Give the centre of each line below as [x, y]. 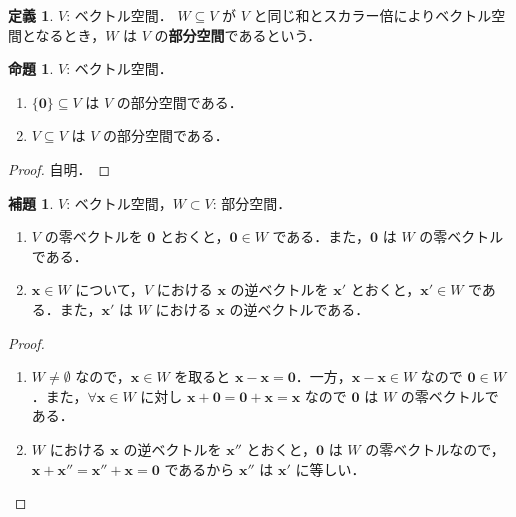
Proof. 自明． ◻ [59, 168]
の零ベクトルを [93, 236]
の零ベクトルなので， [435, 448]
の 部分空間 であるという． [238, 34]
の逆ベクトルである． [299, 308]
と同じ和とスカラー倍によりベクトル [372, 15]
